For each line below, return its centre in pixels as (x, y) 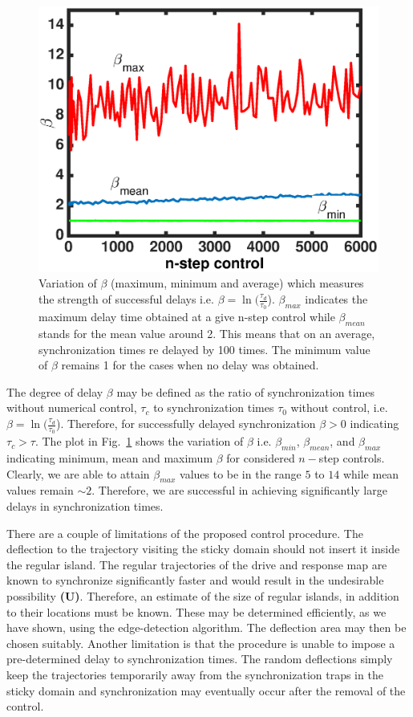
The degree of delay (55, 391)
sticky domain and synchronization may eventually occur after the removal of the (206, 690)
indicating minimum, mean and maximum (110, 458)
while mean (371, 473)
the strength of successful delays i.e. (126, 299)
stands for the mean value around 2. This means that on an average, (207, 334)
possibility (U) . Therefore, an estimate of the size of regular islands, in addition (203, 596)
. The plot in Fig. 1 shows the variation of (139, 441)
